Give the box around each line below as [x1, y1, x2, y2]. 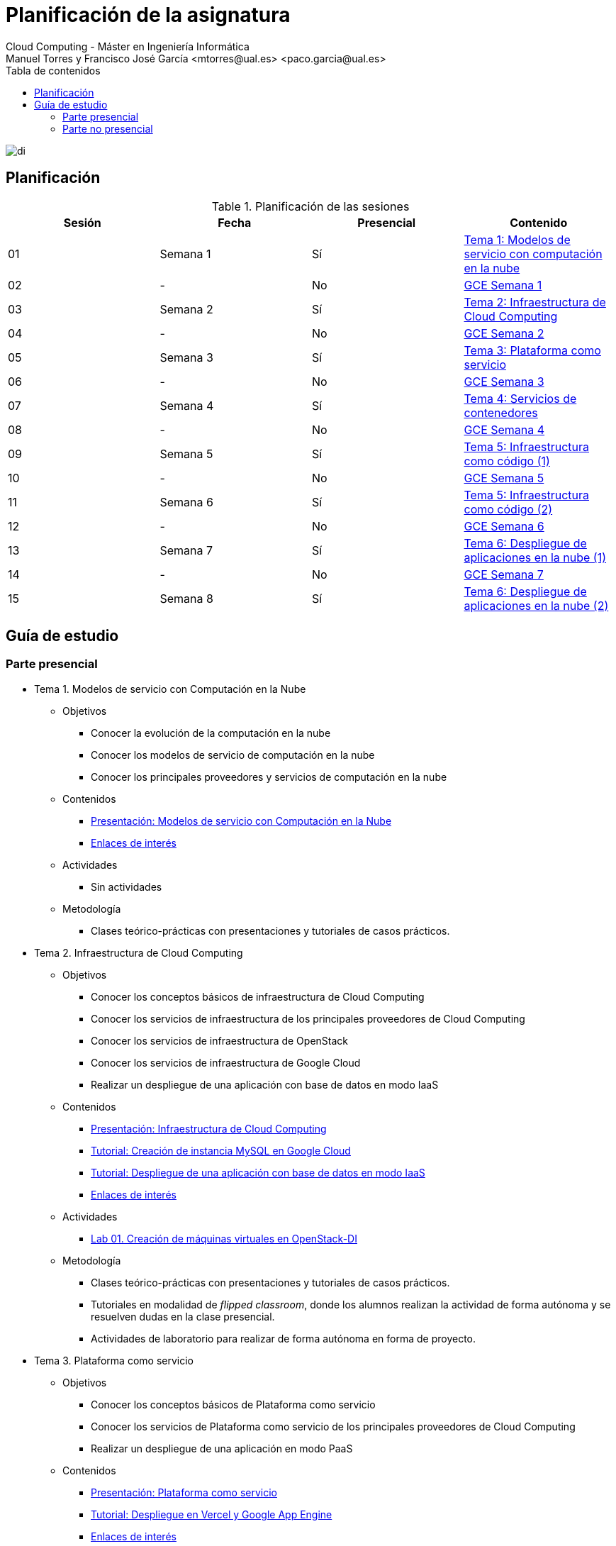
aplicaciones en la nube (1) [464, 550, 607, 565]
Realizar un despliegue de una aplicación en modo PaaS [91, 1442, 353, 1455]
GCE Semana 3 [464, 374, 544, 389]
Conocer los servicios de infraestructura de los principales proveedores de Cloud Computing [91, 1012, 525, 1025]
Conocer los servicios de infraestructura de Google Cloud [91, 1056, 361, 1069]
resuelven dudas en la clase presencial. [91, 1310, 275, 1323]
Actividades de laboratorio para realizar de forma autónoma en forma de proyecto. [91, 1332, 476, 1345]
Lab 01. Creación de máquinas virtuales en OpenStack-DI [91, 1232, 357, 1245]
